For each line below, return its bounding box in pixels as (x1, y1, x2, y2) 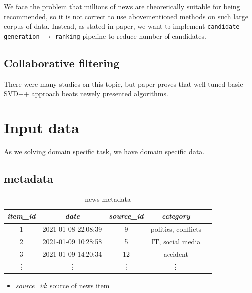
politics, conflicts (150, 224, 202, 234)
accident (163, 248, 188, 259)
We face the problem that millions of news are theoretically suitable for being (4, 1, 240, 11)
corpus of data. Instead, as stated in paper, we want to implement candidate (4, 21, 240, 31)
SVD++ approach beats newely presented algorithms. (4, 88, 168, 98)
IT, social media (151, 236, 201, 247)
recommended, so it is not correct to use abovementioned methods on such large (4, 11, 248, 21)
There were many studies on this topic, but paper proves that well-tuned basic (4, 78, 243, 89)
